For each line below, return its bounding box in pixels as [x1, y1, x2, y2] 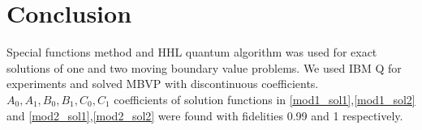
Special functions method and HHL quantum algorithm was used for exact [6, 44, 377, 61]
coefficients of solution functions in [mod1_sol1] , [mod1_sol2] [114, 90, 416, 107]
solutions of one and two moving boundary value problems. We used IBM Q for [6, 59, 402, 76]
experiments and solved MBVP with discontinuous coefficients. [6, 75, 319, 92]
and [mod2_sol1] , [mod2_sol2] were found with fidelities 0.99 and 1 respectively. [6, 107, 403, 124]
